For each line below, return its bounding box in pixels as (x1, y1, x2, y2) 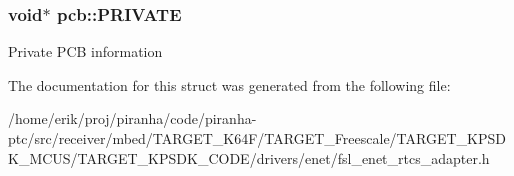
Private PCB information (8, 41, 163, 62)
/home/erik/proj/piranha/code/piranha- (8, 108, 257, 129)
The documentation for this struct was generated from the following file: (8, 74, 451, 95)
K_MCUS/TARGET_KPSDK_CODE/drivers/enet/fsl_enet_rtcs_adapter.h (8, 147, 490, 168)
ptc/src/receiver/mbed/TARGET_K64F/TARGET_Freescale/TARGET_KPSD (8, 128, 506, 148)
